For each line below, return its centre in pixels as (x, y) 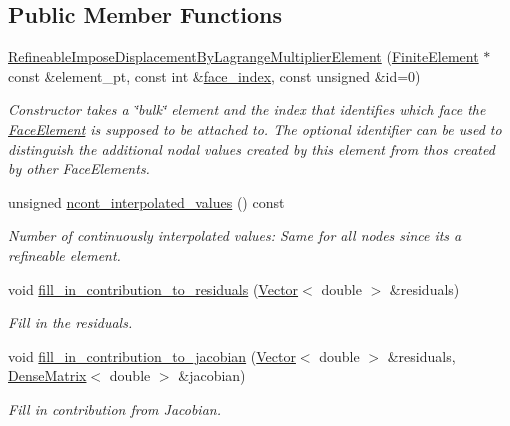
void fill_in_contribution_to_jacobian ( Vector (152, 355)
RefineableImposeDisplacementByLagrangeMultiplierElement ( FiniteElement (243, 56)
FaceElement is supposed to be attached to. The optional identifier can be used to (255, 128)
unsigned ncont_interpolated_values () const (146, 201)
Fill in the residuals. (70, 322)
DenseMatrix (47, 375)
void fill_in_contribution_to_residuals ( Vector (153, 288)
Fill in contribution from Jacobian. (114, 408)
